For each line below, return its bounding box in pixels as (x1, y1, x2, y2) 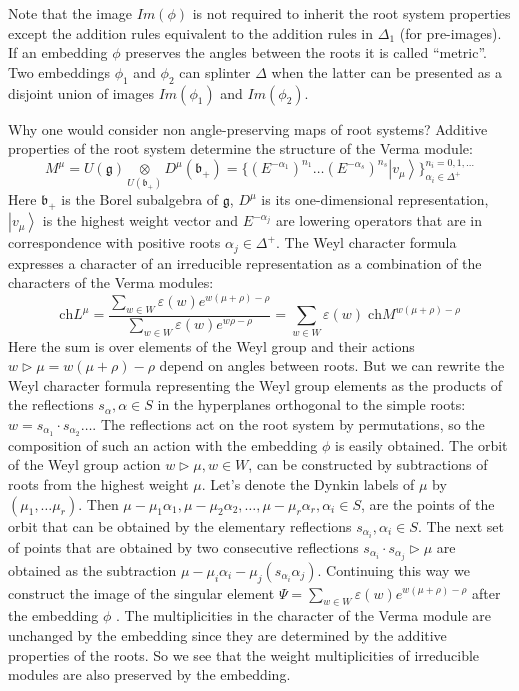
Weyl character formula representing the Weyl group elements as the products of (8, 374, 503, 395)
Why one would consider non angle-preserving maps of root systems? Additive (8, 118, 488, 139)
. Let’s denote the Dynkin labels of (201, 473, 415, 494)
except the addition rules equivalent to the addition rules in (8, 22, 374, 43)
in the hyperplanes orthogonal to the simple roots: (157, 394, 466, 415)
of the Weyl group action (8, 454, 161, 475)
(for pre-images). (399, 22, 502, 43)
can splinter (179, 61, 251, 82)
